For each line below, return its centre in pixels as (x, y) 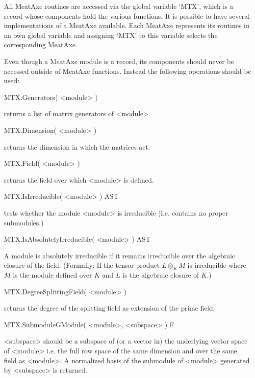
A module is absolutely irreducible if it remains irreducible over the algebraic (120, 255)
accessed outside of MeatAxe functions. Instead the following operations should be (127, 71)
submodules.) (24, 222)
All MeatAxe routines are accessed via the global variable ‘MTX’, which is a (119, 6)
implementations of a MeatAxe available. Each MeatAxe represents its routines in (127, 25)
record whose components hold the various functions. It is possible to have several (127, 16)
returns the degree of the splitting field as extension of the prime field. (110, 308)
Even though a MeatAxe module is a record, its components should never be (119, 61)
